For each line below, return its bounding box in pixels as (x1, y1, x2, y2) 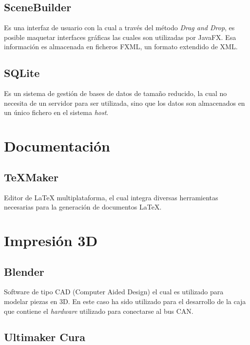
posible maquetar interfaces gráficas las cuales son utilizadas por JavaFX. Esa (4, 32, 236, 42)
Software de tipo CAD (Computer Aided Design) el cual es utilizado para (4, 287, 224, 297)
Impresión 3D (4, 230, 98, 250)
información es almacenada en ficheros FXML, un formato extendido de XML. (4, 41, 238, 52)
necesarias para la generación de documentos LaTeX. (4, 202, 162, 212)
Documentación (4, 136, 110, 156)
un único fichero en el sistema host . (4, 107, 109, 117)
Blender (4, 264, 44, 279)
